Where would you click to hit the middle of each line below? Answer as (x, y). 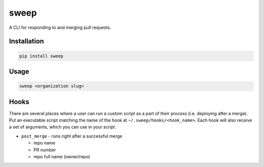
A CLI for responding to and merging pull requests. (60, 27)
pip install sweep (41, 56)
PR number (45, 150)
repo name (44, 143)
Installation (26, 41)
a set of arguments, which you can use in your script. (63, 127)
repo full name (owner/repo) (62, 156)
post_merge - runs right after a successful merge (72, 136)
